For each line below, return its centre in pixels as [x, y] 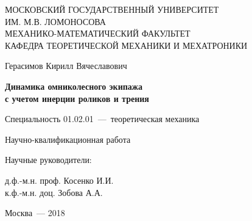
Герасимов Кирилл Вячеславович [66, 66]
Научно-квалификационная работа [68, 139]
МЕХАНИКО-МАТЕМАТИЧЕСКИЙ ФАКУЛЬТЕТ [98, 33]
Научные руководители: [48, 160]
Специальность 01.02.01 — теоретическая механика [102, 119]
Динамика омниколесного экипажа [74, 86]
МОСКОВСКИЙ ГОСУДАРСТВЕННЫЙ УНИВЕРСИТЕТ [112, 9]
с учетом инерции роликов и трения [77, 98]
